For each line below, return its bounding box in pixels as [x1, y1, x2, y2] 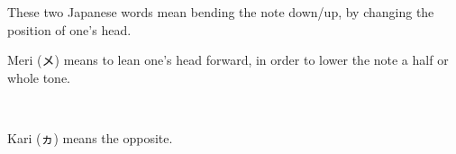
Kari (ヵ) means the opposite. [7, 128, 173, 147]
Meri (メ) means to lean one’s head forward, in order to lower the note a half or [7, 50, 449, 69]
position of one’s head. [7, 20, 132, 39]
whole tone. [7, 68, 70, 86]
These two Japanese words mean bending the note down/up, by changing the [7, 3, 434, 21]
